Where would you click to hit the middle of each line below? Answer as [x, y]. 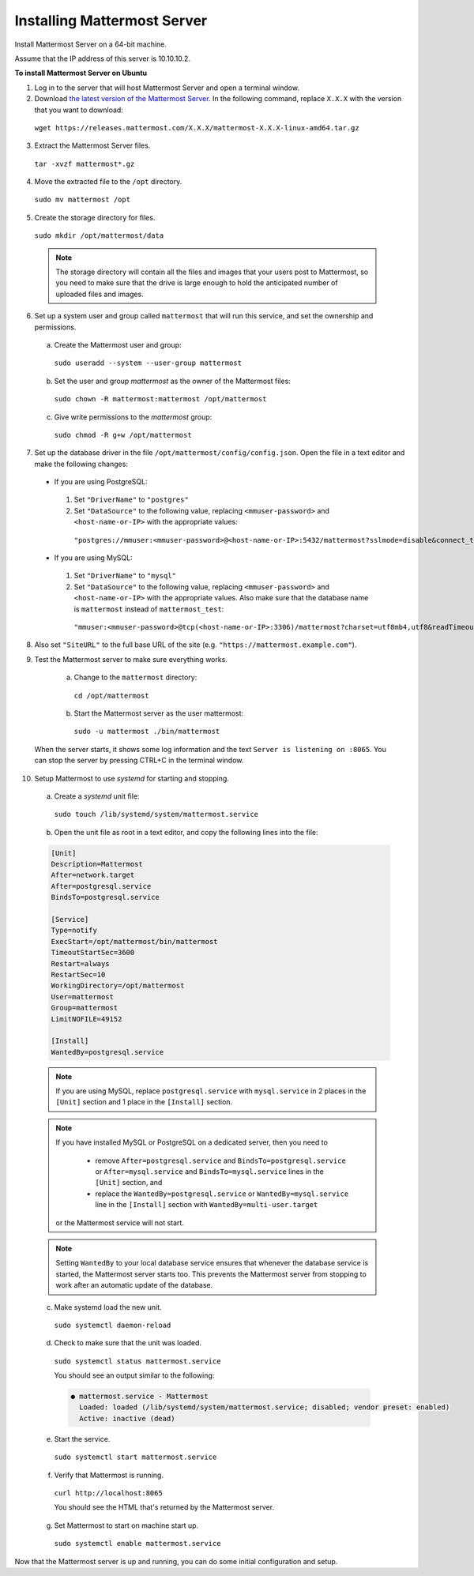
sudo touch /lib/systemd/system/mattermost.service [156, 814]
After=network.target [93, 875]
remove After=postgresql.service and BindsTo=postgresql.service [221, 1160]
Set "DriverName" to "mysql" [125, 576]
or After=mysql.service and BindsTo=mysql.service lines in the [209, 1172]
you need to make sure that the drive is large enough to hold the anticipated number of [197, 283]
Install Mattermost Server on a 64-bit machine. [91, 44]
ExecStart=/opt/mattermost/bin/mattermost [134, 941]
